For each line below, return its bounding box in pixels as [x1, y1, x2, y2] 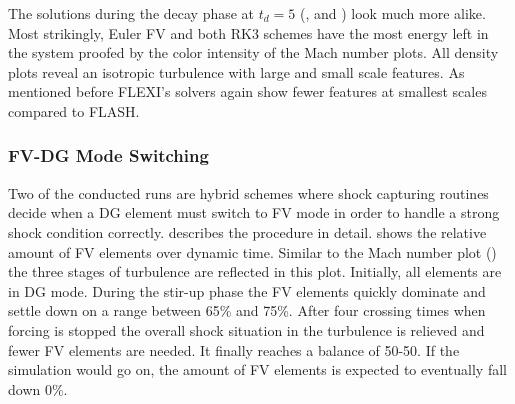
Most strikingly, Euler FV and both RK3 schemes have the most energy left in [8, 22, 489, 43]
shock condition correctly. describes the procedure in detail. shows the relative [8, 221, 487, 242]
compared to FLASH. [8, 100, 140, 121]
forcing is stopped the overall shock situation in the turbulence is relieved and [8, 319, 485, 340]
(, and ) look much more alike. [299, 3, 486, 23]
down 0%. [8, 378, 68, 399]
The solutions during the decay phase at [8, 3, 255, 23]
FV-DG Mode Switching [8, 143, 209, 168]
